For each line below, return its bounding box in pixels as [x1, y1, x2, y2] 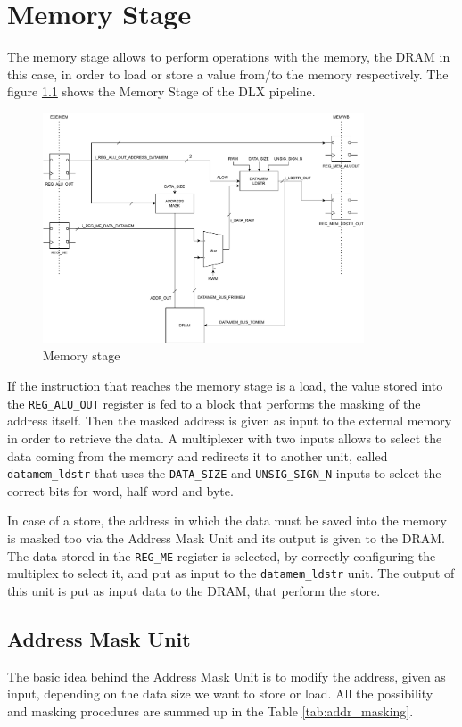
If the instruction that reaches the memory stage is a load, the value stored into [7, 376, 443, 395]
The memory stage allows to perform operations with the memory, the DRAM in [7, 47, 450, 66]
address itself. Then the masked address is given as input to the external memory [7, 411, 452, 430]
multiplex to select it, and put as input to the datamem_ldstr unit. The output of [7, 564, 455, 582]
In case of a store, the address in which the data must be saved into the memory [7, 511, 447, 530]
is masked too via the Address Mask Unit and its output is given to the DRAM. [7, 528, 445, 547]
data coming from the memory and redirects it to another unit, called [7, 446, 388, 465]
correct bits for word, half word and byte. [7, 481, 234, 500]
